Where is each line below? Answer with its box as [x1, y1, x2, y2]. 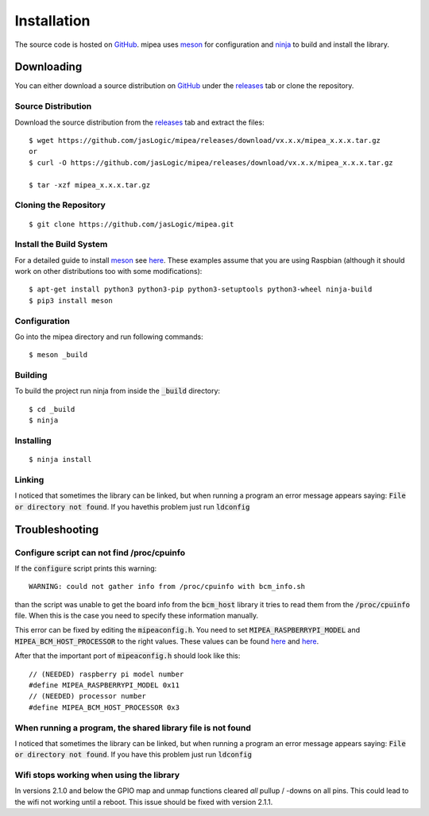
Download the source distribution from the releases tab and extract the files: [14, 117, 265, 127]
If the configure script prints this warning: [14, 564, 157, 573]
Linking [14, 474, 44, 485]
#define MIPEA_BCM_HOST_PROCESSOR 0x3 [29, 702, 180, 712]
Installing [14, 435, 52, 446]
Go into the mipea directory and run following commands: [14, 332, 203, 341]
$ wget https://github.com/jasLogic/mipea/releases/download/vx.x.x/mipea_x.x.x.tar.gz [29, 136, 381, 144]
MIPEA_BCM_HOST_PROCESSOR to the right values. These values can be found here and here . [14, 636, 319, 646]
